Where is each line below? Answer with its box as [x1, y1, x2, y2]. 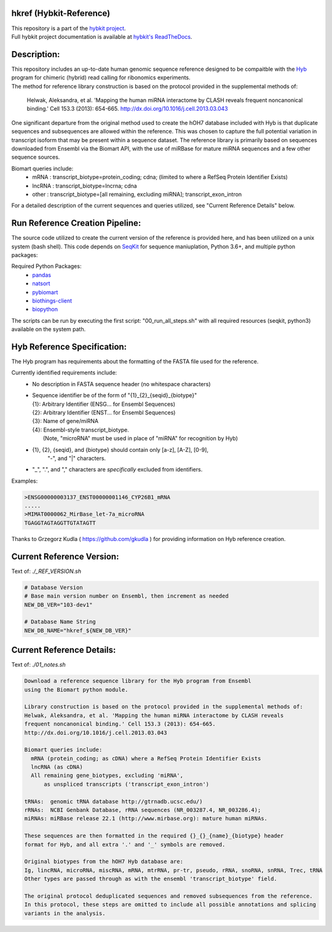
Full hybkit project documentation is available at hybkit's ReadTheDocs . [11, 33, 192, 40]
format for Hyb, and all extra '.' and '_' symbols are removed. [24, 841, 226, 848]
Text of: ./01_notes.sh [11, 661, 66, 668]
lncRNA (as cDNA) [31, 764, 83, 771]
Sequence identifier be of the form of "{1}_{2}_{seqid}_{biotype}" [32, 392, 197, 399]
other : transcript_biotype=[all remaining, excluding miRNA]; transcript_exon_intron [32, 191, 242, 198]
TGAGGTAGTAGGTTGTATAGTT [24, 519, 97, 526]
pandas [32, 271, 52, 278]
